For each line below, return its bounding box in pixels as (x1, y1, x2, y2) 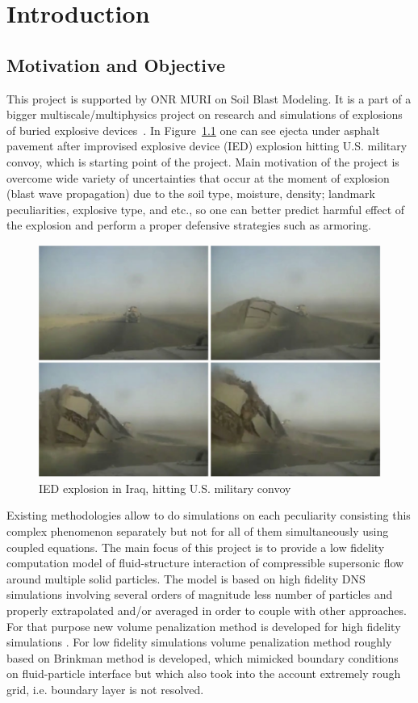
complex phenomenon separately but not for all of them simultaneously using (6, 523, 389, 540)
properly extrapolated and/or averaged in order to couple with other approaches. (6, 602, 407, 619)
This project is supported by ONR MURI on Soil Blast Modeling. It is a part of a (6, 90, 412, 107)
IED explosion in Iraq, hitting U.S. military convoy (39, 479, 291, 496)
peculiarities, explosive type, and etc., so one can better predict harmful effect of (6, 200, 405, 217)
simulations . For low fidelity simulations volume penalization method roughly (6, 634, 392, 650)
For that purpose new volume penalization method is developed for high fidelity (6, 617, 401, 634)
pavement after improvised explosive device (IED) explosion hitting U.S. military (6, 137, 408, 154)
